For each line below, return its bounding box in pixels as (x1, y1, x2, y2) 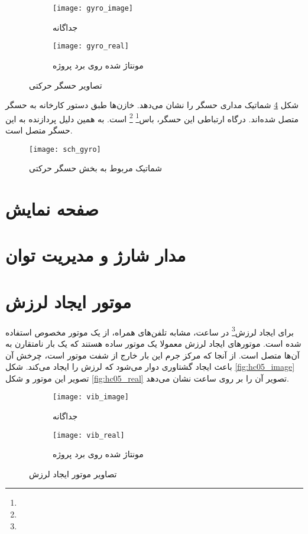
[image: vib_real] (53, 431, 125, 439)
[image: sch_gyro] (29, 145, 101, 154)
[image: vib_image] (53, 393, 129, 402)
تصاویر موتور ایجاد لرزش (29, 467, 117, 480)
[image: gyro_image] (53, 4, 134, 12)
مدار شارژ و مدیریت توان (5, 243, 186, 267)
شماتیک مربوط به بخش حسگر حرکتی (29, 162, 163, 174)
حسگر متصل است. (5, 123, 73, 136)
